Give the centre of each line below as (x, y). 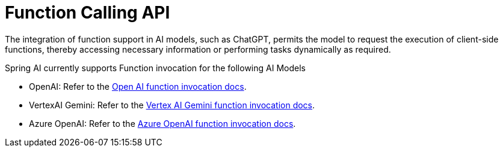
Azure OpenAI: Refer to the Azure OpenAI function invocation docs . (162, 123)
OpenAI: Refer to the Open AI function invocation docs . (138, 86)
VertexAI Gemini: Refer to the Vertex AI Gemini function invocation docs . (172, 105)
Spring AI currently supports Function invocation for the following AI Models (155, 68)
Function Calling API (88, 13)
